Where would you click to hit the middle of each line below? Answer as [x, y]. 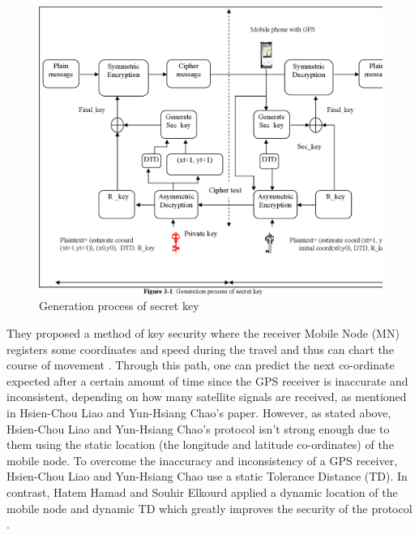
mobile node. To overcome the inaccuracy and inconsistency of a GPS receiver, [202, 460]
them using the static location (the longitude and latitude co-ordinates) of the [200, 444]
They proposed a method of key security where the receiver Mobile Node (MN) [203, 333]
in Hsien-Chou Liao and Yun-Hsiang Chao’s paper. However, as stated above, [199, 412]
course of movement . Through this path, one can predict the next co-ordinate [201, 365]
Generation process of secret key [119, 306]
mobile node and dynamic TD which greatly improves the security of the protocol [209, 508]
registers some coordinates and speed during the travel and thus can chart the [200, 349]
